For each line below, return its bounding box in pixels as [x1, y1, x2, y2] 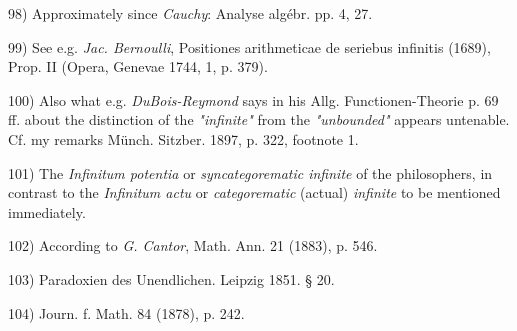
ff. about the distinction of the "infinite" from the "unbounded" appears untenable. [8, 109, 510, 130]
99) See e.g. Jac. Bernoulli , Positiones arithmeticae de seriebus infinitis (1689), [8, 36, 491, 57]
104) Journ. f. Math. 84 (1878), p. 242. [8, 302, 245, 323]
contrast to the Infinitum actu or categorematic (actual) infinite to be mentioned [8, 182, 501, 203]
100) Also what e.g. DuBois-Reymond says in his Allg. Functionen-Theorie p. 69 [8, 89, 499, 110]
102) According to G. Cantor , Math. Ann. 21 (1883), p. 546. [8, 235, 378, 256]
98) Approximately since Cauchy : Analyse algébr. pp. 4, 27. [8, 3, 373, 23]
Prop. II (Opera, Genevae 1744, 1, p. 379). [8, 56, 268, 77]
